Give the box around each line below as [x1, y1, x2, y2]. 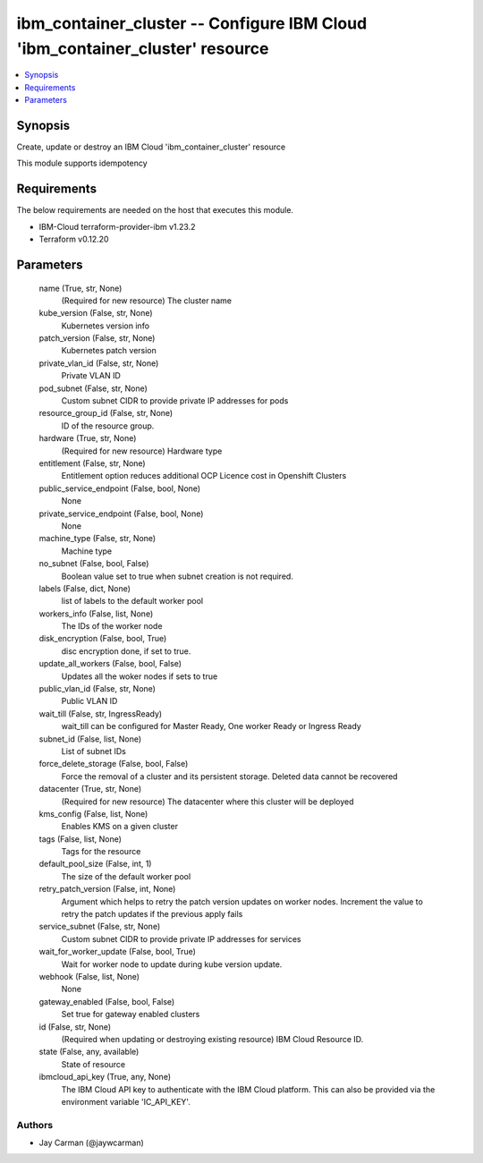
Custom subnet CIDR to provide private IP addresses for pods [61, 395, 289, 406]
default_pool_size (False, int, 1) [38, 859, 152, 870]
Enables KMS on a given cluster [61, 821, 179, 832]
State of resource [61, 1058, 126, 1069]
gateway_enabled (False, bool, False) [38, 996, 175, 1006]
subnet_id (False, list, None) [38, 734, 142, 744]
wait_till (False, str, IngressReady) [38, 708, 163, 719]
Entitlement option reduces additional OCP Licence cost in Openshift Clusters [61, 471, 347, 481]
